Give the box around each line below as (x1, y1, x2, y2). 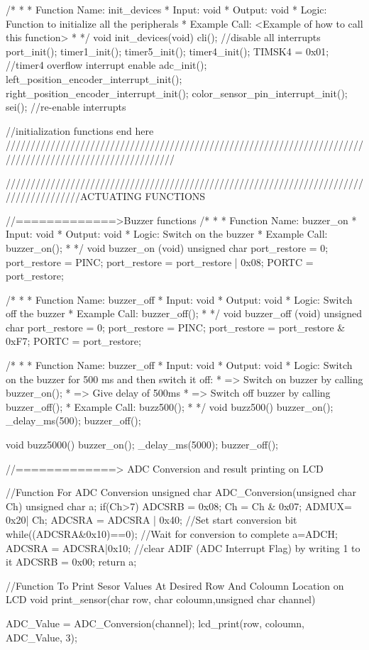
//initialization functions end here (6, 123, 154, 138)
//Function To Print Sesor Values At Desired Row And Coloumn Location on (6, 578, 344, 593)
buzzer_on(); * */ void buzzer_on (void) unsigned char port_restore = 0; (6, 240, 329, 255)
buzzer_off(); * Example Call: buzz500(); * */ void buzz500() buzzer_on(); (6, 399, 334, 414)
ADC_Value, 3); (6, 629, 77, 644)
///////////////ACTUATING (6, 189, 142, 204)
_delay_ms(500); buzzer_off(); (6, 413, 141, 428)
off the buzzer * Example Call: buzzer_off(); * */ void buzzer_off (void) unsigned (6, 306, 363, 321)
